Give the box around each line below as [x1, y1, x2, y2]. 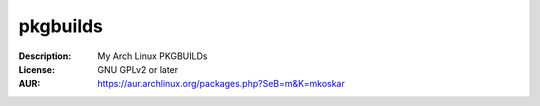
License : [18, 63, 55, 75]
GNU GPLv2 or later [97, 63, 179, 75]
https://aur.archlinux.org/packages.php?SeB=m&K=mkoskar [97, 78, 345, 90]
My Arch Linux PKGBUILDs [97, 50, 208, 62]
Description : [18, 50, 72, 62]
